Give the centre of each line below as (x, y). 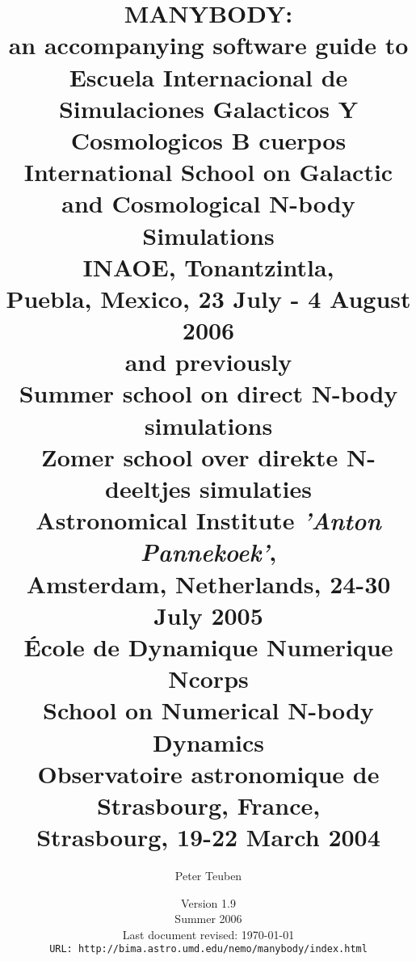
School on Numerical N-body (208, 710)
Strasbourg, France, (208, 805)
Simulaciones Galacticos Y (208, 108)
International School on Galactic (208, 172)
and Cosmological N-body (208, 203)
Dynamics (208, 742)
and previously (208, 362)
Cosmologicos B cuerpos (208, 139)
